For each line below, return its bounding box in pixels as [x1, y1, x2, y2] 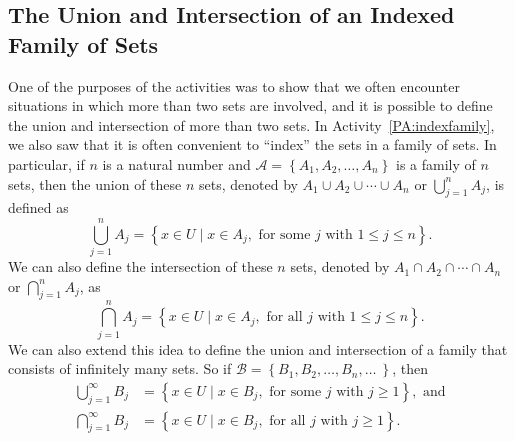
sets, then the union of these [8, 173, 182, 194]
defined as [8, 197, 69, 218]
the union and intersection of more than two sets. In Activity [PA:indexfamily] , [8, 114, 495, 135]
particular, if [8, 153, 85, 174]
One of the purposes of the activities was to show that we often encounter [8, 75, 460, 96]
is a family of [396, 153, 476, 174]
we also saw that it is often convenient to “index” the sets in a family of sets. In [8, 134, 497, 155]
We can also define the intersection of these [8, 256, 273, 277]
